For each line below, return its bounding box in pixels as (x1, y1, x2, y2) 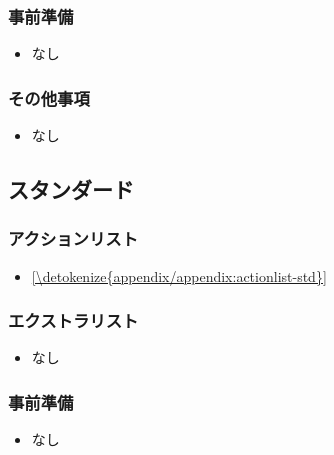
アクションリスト (8, 226, 139, 251)
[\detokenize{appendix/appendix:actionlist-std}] (31, 265, 327, 286)
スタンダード (8, 174, 134, 205)
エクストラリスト (8, 308, 139, 333)
